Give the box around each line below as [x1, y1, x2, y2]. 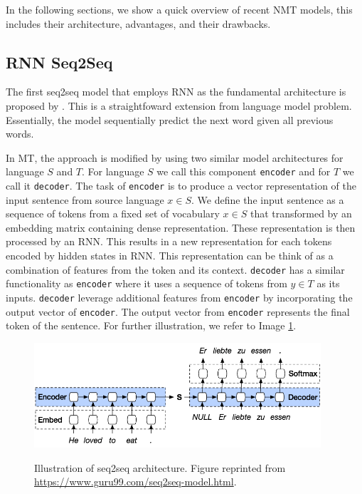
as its [316, 276, 340, 291]
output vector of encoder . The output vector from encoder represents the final [6, 304, 350, 319]
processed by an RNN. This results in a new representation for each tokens [6, 234, 332, 249]
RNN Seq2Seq [6, 51, 113, 73]
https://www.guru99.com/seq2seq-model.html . [34, 474, 237, 489]
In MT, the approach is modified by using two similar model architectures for [6, 150, 344, 165]
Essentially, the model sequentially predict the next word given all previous [6, 112, 334, 127]
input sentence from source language [6, 192, 164, 207]
